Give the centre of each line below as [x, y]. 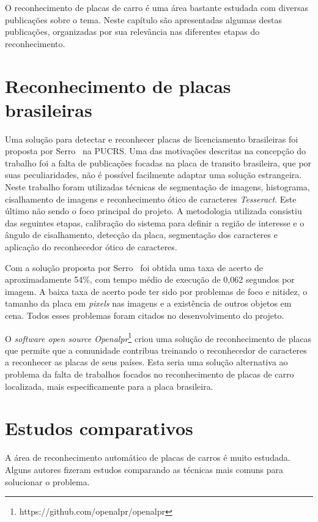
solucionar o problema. [47, 481]
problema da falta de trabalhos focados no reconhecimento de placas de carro [150, 374]
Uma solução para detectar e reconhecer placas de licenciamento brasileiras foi [152, 139]
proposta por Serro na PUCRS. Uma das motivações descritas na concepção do [156, 151]
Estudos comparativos [99, 428]
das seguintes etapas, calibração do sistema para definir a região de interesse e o [155, 222]
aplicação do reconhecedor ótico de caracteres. [91, 247]
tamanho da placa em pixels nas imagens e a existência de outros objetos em [148, 303]
